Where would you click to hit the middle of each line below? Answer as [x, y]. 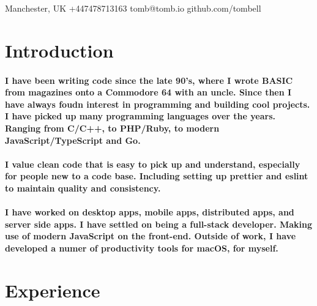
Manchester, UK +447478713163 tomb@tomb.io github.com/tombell [133, 8]
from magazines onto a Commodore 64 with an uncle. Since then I [148, 92]
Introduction [59, 50]
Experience [53, 290]
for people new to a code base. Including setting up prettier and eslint [157, 176]
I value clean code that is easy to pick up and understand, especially [153, 164]
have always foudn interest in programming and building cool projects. [158, 104]
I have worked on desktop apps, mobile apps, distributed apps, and [150, 212]
